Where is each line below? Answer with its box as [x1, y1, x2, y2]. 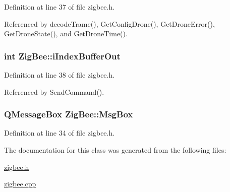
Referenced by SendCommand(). [4, 86, 104, 97]
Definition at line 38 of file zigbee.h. [4, 70, 115, 80]
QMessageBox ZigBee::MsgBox [4, 108, 133, 120]
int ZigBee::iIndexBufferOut [4, 49, 121, 62]
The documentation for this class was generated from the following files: [4, 145, 226, 155]
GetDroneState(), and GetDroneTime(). [4, 28, 128, 39]
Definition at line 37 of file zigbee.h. [4, 2, 115, 12]
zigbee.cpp [4, 178, 36, 189]
